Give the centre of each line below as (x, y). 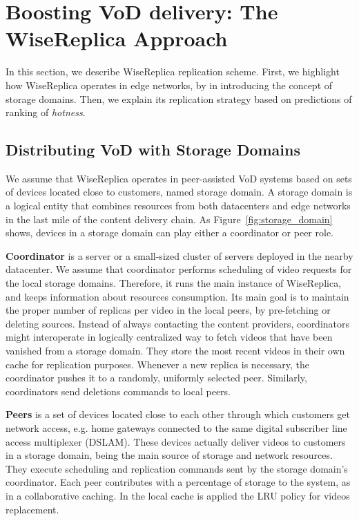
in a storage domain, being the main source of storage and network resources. (169, 455)
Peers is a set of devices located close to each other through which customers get (178, 414)
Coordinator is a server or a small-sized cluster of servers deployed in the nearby (179, 255)
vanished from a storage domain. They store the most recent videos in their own (175, 351)
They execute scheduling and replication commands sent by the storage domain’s (177, 468)
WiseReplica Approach (117, 38)
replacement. (32, 509)
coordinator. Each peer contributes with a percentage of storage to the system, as (178, 482)
